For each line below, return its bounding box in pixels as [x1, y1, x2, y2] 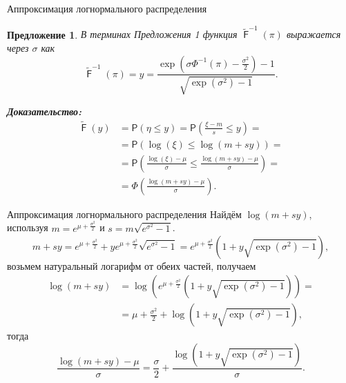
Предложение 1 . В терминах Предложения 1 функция [7, 27, 238, 41]
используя [7, 220, 48, 235]
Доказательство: [7, 104, 82, 118]
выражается [286, 27, 341, 41]
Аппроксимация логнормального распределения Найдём [7, 206, 242, 221]
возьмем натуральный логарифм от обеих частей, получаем [7, 258, 256, 273]
